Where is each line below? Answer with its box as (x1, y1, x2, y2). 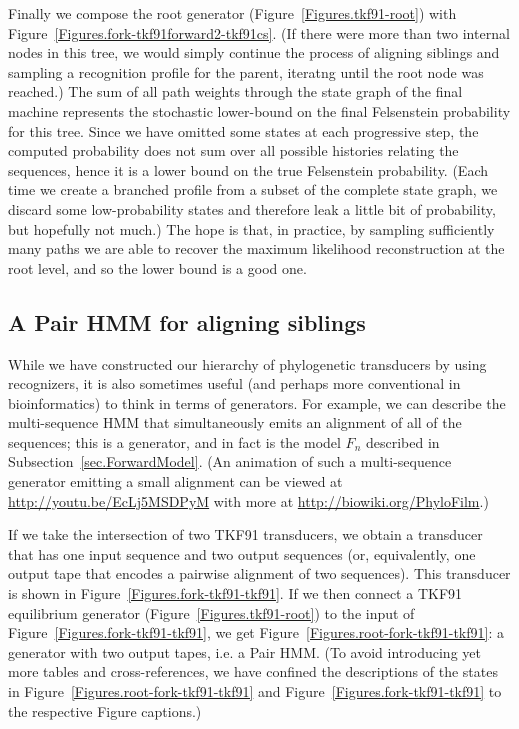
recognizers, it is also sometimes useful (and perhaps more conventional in (8, 373, 461, 394)
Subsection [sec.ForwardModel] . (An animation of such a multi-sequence (8, 451, 452, 472)
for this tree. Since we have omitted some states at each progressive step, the (8, 120, 479, 141)
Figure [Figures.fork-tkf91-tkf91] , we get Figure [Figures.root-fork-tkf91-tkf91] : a (8, 622, 504, 643)
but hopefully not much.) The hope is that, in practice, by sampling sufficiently (8, 218, 495, 239)
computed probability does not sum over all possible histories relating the (8, 140, 459, 161)
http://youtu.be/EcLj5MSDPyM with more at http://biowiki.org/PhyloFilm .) (8, 490, 489, 511)
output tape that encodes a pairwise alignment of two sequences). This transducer (8, 563, 511, 584)
